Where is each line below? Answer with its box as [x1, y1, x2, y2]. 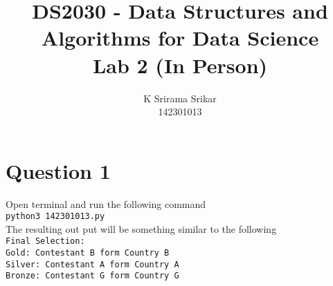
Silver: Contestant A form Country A [6, 259, 179, 269]
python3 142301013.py [6, 211, 105, 222]
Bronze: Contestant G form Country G [6, 271, 179, 281]
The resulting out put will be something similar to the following [6, 221, 277, 236]
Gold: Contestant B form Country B [6, 248, 170, 258]
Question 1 [6, 156, 111, 184]
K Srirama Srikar [143, 90, 217, 105]
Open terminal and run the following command [6, 196, 206, 211]
